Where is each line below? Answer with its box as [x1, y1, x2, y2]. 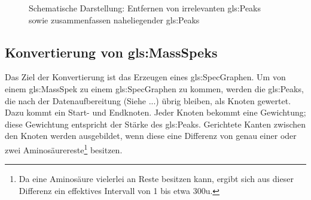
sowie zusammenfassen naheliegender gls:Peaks [29, 13, 200, 26]
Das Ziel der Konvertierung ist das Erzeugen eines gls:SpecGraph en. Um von [5, 71, 286, 83]
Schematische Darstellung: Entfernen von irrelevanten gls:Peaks [29, 2, 261, 14]
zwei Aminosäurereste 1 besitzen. [5, 141, 123, 156]
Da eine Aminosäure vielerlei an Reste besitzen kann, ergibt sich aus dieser [19, 172, 294, 185]
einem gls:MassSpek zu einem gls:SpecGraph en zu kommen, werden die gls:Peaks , [5, 82, 304, 95]
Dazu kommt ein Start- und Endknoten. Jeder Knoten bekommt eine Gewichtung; [5, 106, 306, 119]
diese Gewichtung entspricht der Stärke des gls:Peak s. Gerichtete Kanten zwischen [5, 117, 306, 130]
